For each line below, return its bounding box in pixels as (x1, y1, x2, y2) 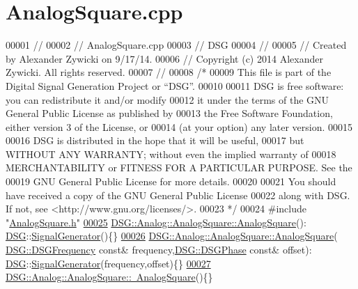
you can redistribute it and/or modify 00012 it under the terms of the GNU (6, 92, 329, 107)
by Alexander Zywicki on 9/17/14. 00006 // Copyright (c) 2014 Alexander (6, 51, 323, 65)
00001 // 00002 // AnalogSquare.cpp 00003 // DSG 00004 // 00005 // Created (6, 38, 347, 52)
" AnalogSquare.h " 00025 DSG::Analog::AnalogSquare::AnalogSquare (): (6, 214, 306, 229)
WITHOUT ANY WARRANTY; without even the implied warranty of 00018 (6, 146, 336, 161)
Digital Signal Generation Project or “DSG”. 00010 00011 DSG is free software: (6, 78, 344, 93)
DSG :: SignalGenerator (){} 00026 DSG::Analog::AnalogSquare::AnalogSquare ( (6, 228, 338, 243)
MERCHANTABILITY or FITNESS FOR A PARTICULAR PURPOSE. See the (6, 160, 352, 175)
